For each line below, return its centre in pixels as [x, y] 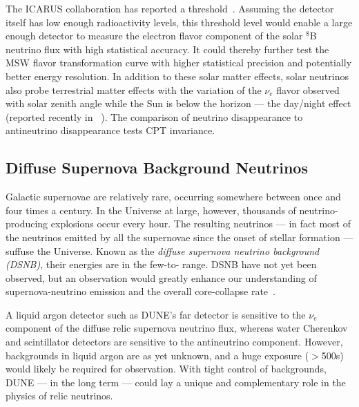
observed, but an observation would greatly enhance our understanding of [161, 277]
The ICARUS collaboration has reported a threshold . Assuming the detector [170, 8]
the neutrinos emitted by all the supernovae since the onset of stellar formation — [179, 237]
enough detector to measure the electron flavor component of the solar [154, 36]
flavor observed [308, 89]
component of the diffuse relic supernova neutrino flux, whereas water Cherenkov [177, 328]
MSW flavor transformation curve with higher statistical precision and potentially [179, 63]
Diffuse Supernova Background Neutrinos [157, 168]
